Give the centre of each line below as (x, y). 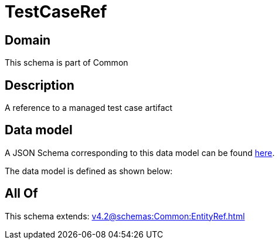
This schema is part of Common (67, 63)
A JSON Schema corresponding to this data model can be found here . (140, 152)
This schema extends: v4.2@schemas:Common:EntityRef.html (125, 216)
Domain (28, 40)
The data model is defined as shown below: (89, 171)
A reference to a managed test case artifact (89, 108)
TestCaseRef (56, 12)
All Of (21, 194)
